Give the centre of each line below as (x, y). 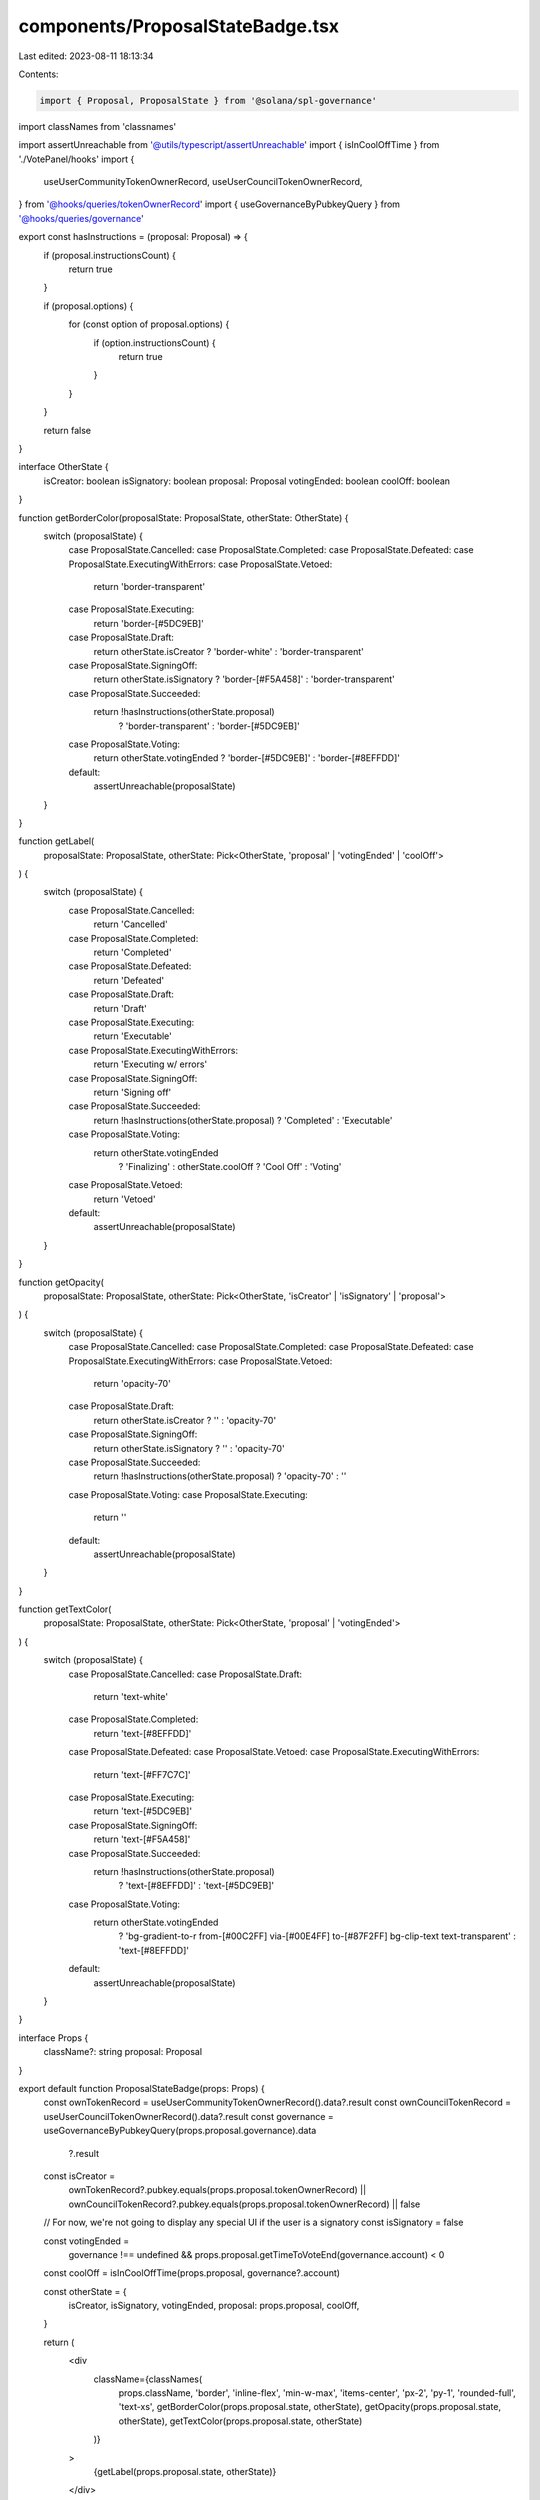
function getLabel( (56, 841)
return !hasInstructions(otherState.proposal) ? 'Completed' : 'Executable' (243, 1120)
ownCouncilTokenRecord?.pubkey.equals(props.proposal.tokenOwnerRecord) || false (244, 2204)
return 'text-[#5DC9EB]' (143, 1811)
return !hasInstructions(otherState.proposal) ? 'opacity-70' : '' (220, 1476)
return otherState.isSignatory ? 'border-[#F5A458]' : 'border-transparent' (244, 679)
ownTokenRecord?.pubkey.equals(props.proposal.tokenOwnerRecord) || (217, 2190)
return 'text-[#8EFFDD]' (142, 1733)
